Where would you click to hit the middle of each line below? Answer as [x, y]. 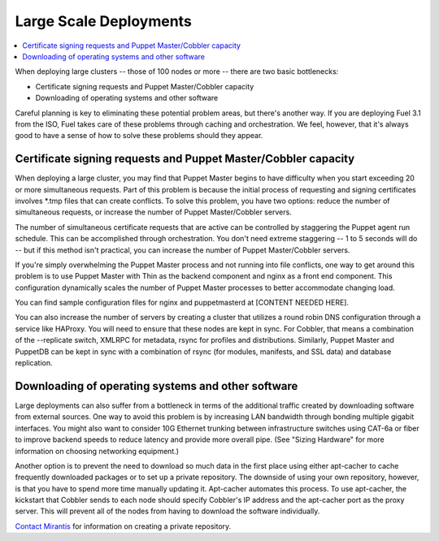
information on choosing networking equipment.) [97, 451]
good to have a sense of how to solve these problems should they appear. [139, 136]
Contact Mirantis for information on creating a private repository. [123, 526]
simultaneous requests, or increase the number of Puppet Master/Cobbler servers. [153, 212]
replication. [34, 363]
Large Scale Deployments [104, 21]
